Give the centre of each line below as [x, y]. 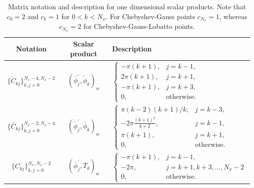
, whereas [233, 16]
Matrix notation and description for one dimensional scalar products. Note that [127, 6]
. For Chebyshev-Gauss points [150, 16]
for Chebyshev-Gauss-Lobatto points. [139, 26]
